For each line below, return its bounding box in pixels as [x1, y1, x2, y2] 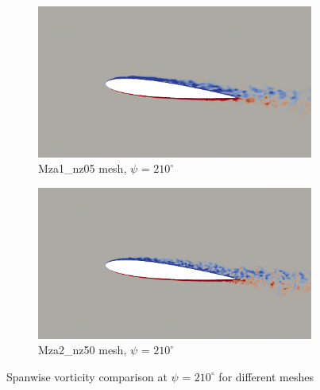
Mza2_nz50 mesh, [38, 341, 127, 358]
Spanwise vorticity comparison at [6, 368, 168, 384]
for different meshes [218, 368, 314, 384]
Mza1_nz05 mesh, [38, 160, 127, 177]
